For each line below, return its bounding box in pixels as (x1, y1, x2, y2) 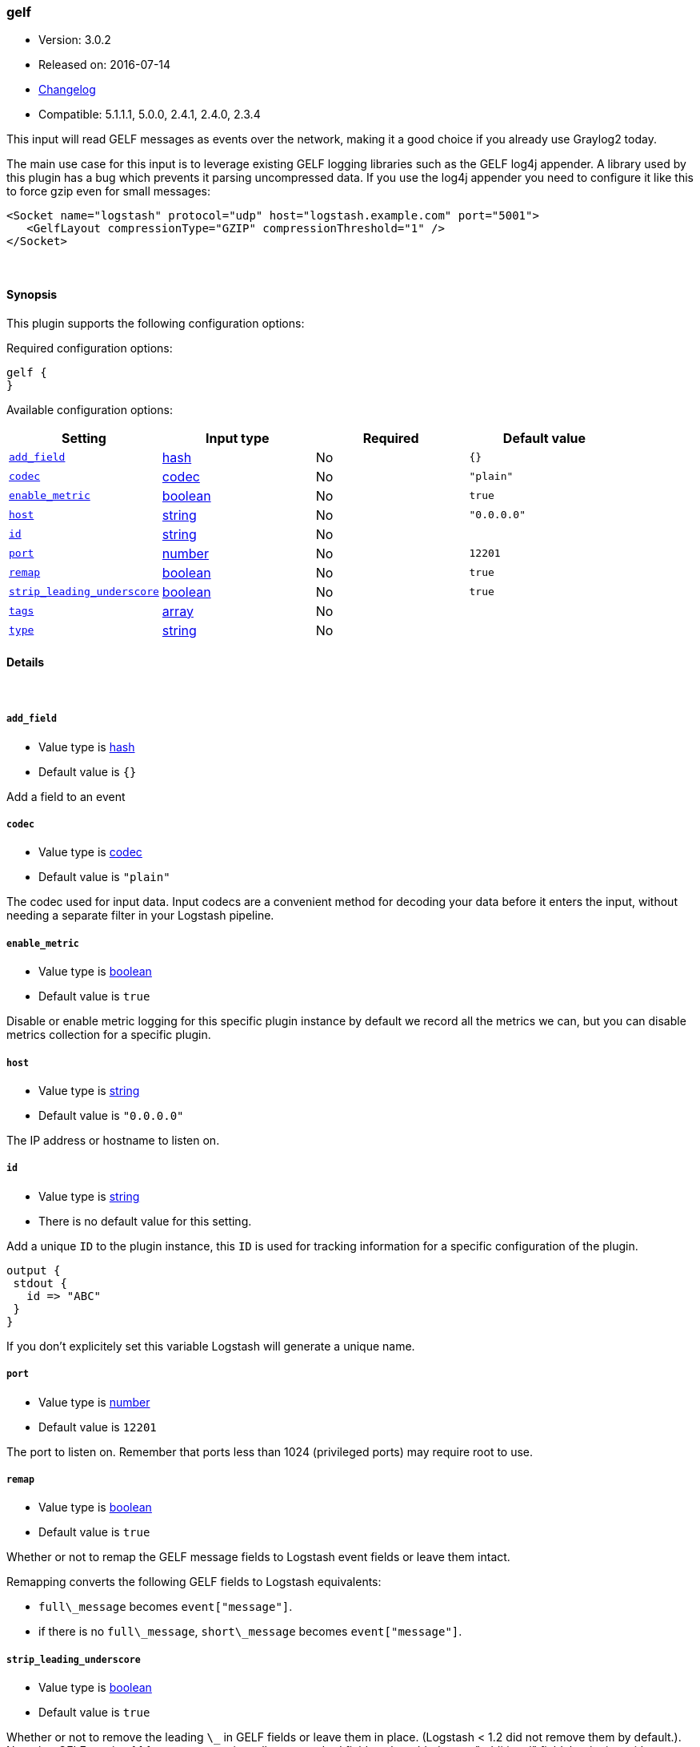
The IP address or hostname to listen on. (6, 1133, 220, 1147)
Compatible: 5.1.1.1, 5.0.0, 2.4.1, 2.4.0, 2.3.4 (38, 107, 261, 122)
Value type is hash (38, 739, 135, 754)
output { (6, 1263, 61, 1277)
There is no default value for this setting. (38, 1214, 252, 1228)
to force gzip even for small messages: (6, 184, 210, 199)
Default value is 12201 (38, 1419, 157, 1434)
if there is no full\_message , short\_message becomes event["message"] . (38, 1624, 462, 1639)
